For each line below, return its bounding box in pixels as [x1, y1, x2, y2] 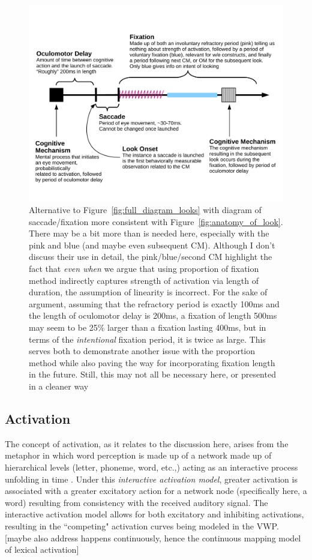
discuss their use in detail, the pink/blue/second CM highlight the [29, 250, 272, 263]
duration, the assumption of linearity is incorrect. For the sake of [29, 286, 268, 298]
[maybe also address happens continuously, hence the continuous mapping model [5, 531, 301, 544]
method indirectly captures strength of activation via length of [29, 274, 259, 286]
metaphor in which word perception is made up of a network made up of [5, 449, 272, 462]
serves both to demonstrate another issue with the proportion [29, 345, 256, 357]
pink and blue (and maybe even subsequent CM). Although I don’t [29, 238, 275, 251]
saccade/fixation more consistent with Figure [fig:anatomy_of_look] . [29, 215, 283, 227]
